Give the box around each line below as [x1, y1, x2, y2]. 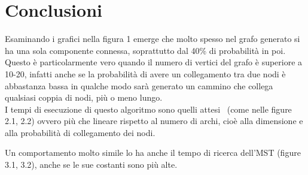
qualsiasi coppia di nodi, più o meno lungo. [5, 91, 163, 104]
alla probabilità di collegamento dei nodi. [5, 126, 155, 138]
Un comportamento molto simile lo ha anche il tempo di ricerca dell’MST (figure [5, 146, 301, 159]
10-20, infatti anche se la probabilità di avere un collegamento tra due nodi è [5, 67, 286, 80]
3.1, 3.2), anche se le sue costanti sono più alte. [5, 158, 178, 171]
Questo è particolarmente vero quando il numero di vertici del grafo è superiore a [5, 56, 303, 68]
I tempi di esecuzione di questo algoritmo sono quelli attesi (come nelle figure [5, 102, 292, 115]
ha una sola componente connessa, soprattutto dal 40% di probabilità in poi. [5, 44, 286, 56]
